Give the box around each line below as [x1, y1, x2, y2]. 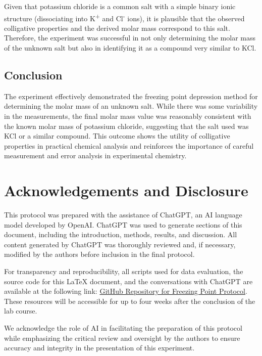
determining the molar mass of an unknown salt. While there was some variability [4, 101, 258, 111]
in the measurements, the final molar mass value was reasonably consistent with [4, 111, 251, 121]
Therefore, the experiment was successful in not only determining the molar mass [4, 32, 256, 43]
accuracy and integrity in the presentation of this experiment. [4, 342, 195, 353]
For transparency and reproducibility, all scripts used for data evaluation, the [4, 266, 243, 277]
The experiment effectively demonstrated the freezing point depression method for [4, 91, 258, 101]
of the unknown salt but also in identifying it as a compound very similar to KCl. [4, 42, 256, 53]
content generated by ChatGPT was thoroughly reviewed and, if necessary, [4, 239, 236, 249]
